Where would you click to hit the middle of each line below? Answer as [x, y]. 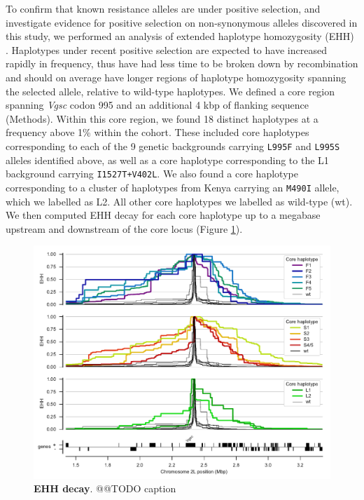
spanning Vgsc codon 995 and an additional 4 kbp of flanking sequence [157, 105]
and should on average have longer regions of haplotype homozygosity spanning [176, 77]
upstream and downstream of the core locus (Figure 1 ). [124, 228]
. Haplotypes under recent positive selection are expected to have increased [166, 49]
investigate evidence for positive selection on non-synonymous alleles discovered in [182, 22]
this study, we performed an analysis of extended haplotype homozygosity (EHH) [180, 36]
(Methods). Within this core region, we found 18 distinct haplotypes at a [162, 118]
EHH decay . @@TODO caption [105, 488]
